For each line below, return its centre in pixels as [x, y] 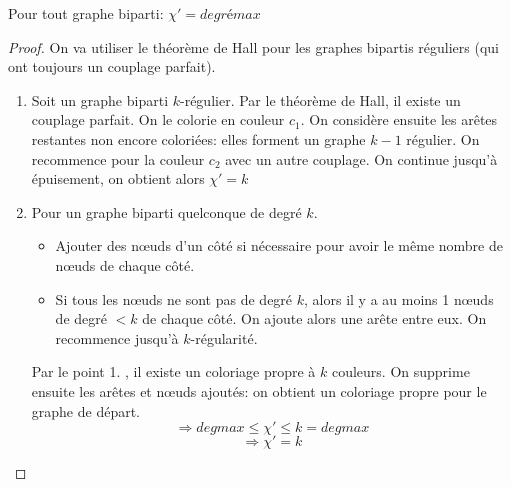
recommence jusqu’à [117, 337]
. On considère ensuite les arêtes [399, 119]
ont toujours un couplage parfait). [112, 66]
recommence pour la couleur [118, 158]
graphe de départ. [86, 410]
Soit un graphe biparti [100, 99]
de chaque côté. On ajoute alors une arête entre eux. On [314, 318]
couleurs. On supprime [400, 371]
